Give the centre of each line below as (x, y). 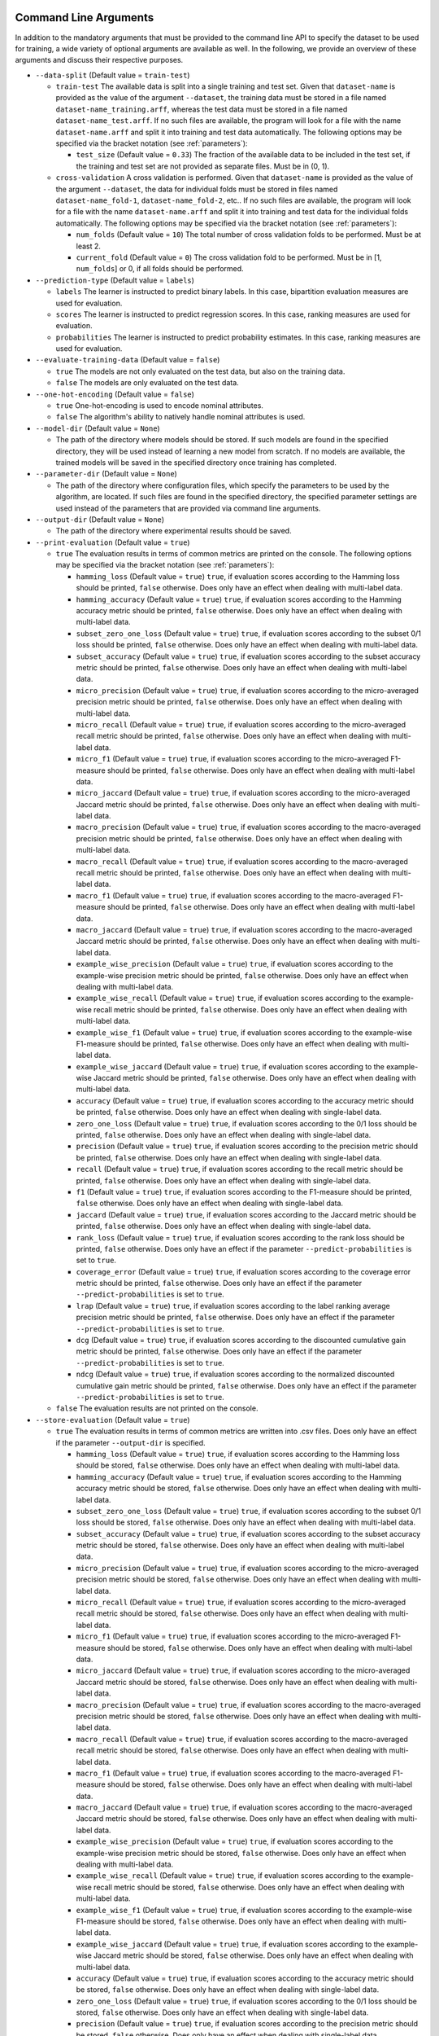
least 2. (89, 246)
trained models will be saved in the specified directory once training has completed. (196, 462)
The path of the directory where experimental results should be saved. (174, 531)
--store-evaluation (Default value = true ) (113, 1419)
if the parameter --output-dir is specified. (131, 1442)
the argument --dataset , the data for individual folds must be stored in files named (197, 189)
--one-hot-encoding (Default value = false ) (115, 394)
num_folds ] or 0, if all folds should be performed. (160, 269)
